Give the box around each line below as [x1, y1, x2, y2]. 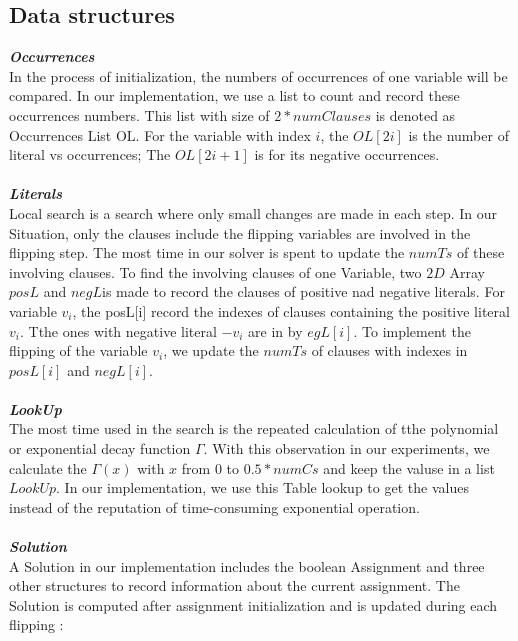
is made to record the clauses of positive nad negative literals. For [102, 281, 505, 302]
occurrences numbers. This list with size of [9, 104, 270, 125]
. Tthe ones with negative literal [19, 320, 217, 341]
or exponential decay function [9, 438, 191, 459]
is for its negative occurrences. [254, 144, 440, 165]
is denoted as [375, 104, 456, 125]
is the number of [408, 124, 509, 145]
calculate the [9, 457, 87, 478]
